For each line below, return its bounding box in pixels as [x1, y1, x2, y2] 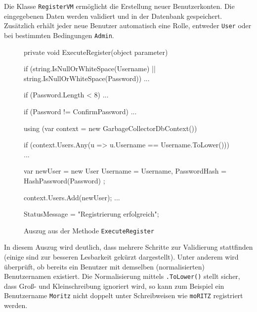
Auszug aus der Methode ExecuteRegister [24, 225, 154, 235]
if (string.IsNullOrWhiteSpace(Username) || [24, 63, 156, 74]
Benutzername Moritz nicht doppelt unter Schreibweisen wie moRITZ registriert [4, 290, 243, 301]
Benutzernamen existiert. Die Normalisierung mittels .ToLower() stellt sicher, [4, 271, 240, 281]
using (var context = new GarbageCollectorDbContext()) [24, 123, 197, 133]
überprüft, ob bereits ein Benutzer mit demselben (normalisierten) [4, 261, 205, 271]
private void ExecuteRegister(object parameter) [24, 46, 168, 57]
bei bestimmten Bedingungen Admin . [4, 30, 114, 40]
